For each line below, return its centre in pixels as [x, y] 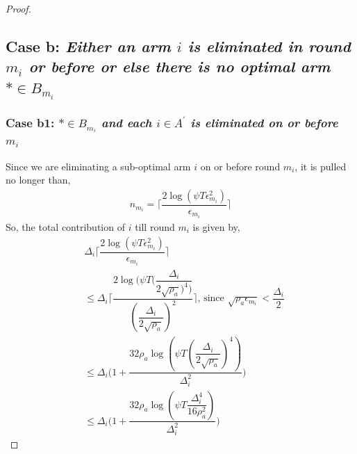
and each [127, 123]
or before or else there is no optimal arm [180, 66]
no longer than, [38, 180]
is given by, [216, 226]
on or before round [240, 166]
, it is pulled [321, 166]
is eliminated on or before [264, 123]
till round [155, 226]
